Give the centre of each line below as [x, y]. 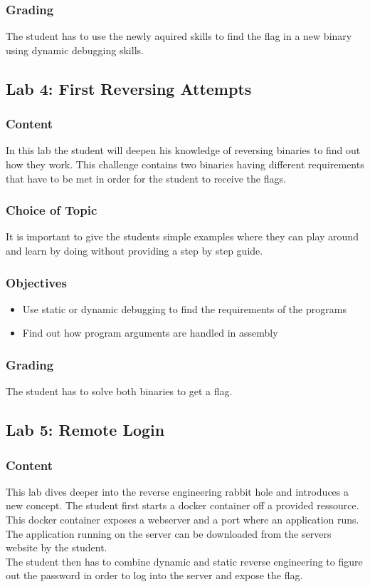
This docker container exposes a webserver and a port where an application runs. [183, 519]
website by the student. [57, 547]
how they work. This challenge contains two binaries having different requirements [185, 164]
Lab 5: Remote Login [85, 430]
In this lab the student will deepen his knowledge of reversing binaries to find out [183, 150]
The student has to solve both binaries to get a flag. [119, 391]
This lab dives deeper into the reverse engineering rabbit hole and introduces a [177, 491]
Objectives [36, 282]
